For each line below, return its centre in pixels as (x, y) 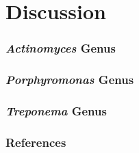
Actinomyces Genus (61, 48)
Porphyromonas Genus (70, 80)
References (36, 142)
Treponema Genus (56, 110)
